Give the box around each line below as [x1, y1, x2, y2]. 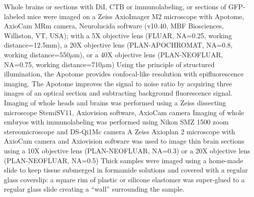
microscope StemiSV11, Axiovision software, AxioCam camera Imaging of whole [4, 107, 244, 117]
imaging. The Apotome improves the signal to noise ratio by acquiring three [4, 78, 232, 88]
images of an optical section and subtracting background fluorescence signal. [4, 88, 232, 98]
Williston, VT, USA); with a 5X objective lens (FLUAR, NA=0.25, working [4, 30, 232, 40]
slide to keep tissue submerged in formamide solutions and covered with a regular [4, 165, 248, 175]
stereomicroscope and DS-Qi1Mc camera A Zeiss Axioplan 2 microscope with [4, 126, 235, 136]
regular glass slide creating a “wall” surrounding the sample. [4, 184, 185, 194]
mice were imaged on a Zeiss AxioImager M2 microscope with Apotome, [27, 11, 244, 21]
